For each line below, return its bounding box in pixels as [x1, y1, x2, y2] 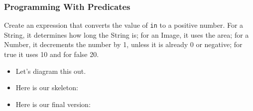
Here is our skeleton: [15, 82, 78, 93]
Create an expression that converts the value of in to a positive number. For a [4, 20, 244, 30]
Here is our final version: [15, 99, 91, 109]
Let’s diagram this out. [15, 65, 86, 76]
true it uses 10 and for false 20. [4, 49, 99, 59]
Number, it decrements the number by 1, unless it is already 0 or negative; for [4, 39, 243, 50]
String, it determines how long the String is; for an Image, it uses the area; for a [4, 29, 249, 40]
